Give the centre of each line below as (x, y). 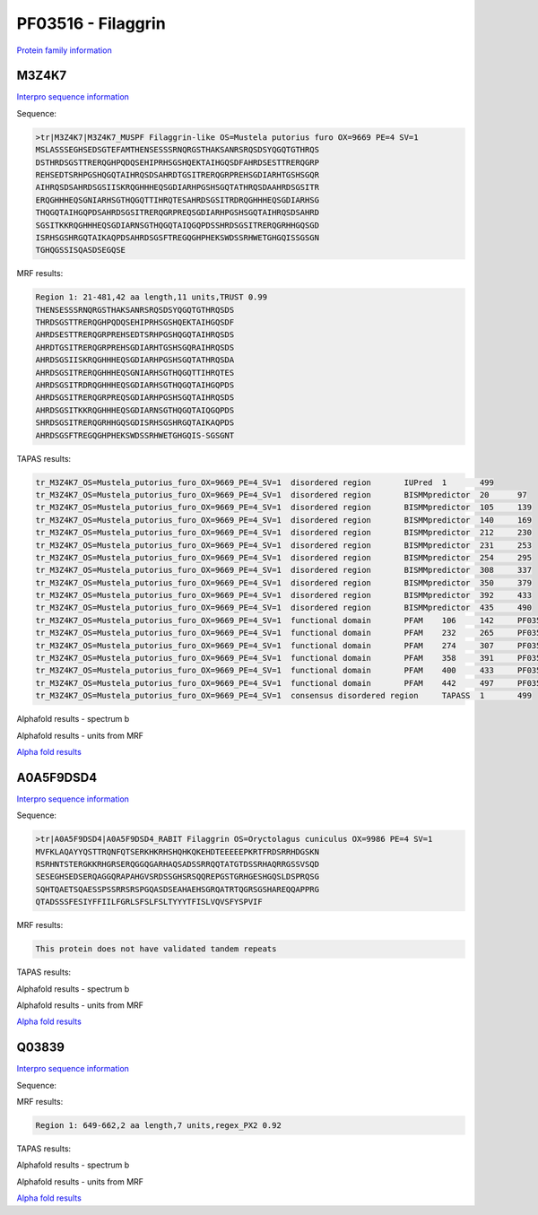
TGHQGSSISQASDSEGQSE (80, 250)
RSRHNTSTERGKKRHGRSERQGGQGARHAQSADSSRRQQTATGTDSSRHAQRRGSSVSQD (178, 864)
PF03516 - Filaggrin (91, 23)
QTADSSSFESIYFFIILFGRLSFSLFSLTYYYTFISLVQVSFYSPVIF (149, 902)
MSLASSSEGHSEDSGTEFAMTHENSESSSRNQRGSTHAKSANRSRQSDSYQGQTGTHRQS (178, 150)
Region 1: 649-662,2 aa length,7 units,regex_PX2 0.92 (158, 1126)
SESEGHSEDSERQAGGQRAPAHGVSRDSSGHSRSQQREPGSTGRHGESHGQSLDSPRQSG (178, 877)
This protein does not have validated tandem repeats (156, 949)
